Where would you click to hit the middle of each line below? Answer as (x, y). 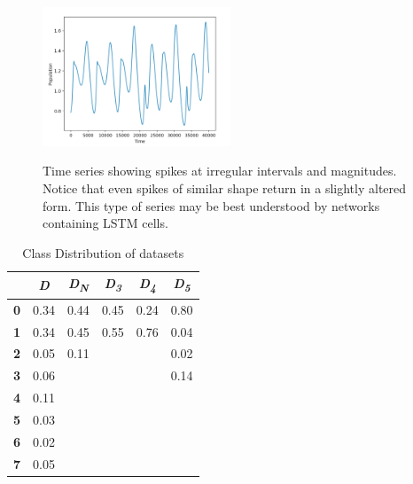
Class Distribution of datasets (103, 252)
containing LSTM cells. (105, 223)
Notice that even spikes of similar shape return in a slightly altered (225, 187)
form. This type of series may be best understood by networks (211, 205)
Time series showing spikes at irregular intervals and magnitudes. (220, 171)
